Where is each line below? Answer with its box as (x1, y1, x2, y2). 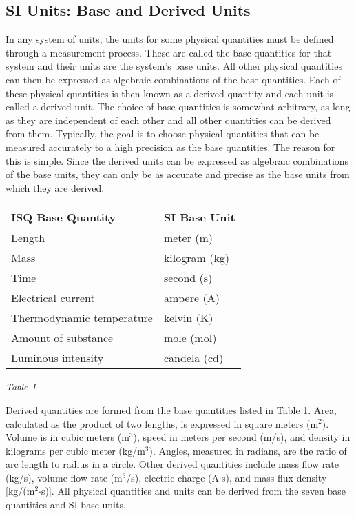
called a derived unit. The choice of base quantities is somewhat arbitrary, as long (6, 99, 350, 114)
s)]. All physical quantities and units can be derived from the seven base (41, 484, 346, 498)
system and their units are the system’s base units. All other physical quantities (6, 59, 342, 73)
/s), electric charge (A (126, 470, 220, 484)
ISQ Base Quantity (11, 209, 116, 226)
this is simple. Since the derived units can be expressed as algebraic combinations (6, 153, 349, 168)
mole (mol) (163, 330, 217, 346)
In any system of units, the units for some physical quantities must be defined (6, 32, 334, 46)
